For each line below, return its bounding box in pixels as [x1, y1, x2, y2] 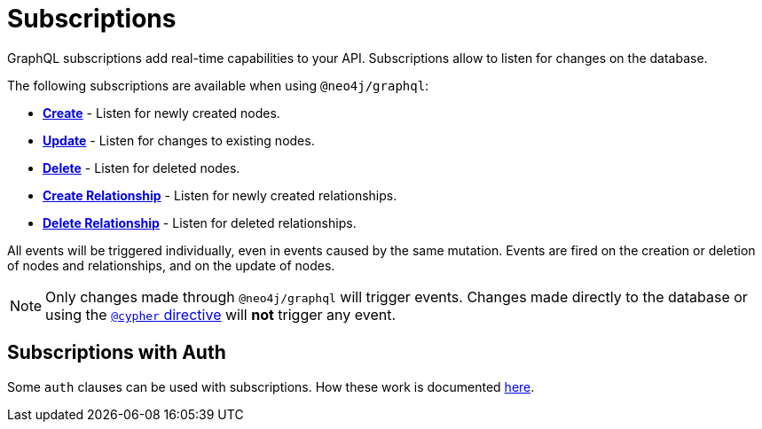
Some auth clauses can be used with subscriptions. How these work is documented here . [7, 378, 535, 394]
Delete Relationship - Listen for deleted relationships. [43, 214, 357, 230]
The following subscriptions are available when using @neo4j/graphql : [7, 77, 429, 93]
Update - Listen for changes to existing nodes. [43, 132, 315, 148]
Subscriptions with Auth [7, 341, 226, 364]
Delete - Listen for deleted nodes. [43, 160, 240, 175]
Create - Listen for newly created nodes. [43, 105, 280, 121]
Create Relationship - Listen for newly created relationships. [43, 187, 397, 203]
